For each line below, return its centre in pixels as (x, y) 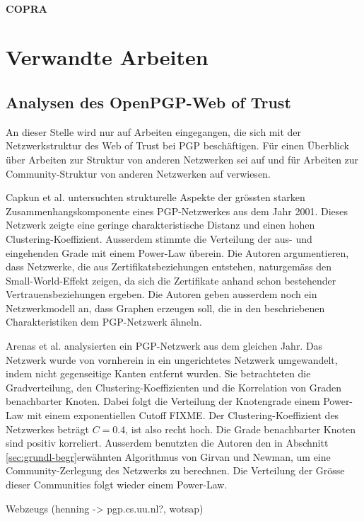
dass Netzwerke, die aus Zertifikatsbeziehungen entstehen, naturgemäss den (169, 267)
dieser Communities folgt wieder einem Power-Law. (117, 485)
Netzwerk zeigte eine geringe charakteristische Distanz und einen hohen (160, 225)
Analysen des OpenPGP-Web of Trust (148, 102)
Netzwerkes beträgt (47, 429)
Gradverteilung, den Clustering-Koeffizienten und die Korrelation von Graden (174, 387)
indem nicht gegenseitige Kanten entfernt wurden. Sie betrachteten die (158, 373)
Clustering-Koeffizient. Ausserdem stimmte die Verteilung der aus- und (159, 238)
